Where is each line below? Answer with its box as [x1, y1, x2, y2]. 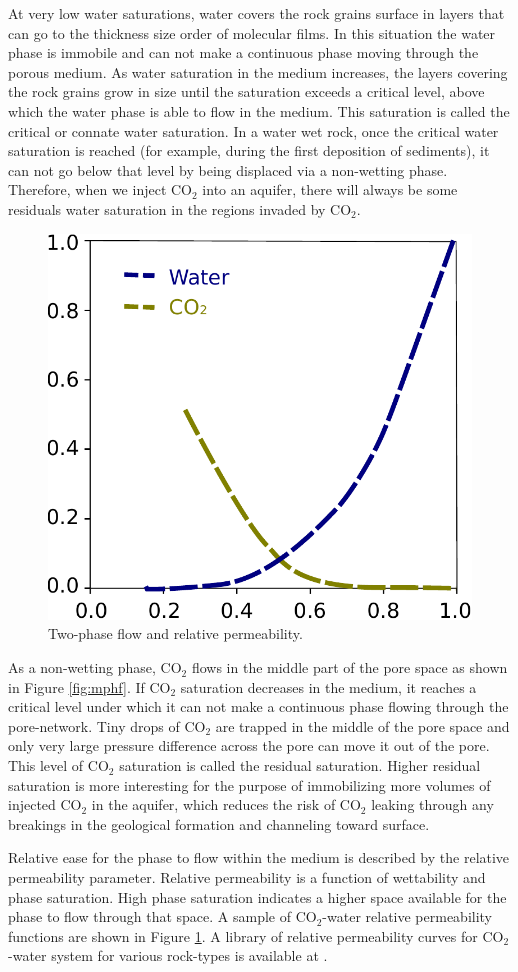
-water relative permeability [322, 906, 493, 927]
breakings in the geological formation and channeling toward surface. [8, 813, 430, 834]
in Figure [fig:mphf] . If [8, 676, 145, 697]
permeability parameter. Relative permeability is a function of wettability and [8, 867, 486, 888]
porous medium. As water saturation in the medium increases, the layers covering [8, 61, 508, 82]
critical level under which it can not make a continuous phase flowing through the [8, 696, 509, 717]
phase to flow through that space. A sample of [8, 906, 291, 927]
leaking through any [371, 794, 494, 815]
